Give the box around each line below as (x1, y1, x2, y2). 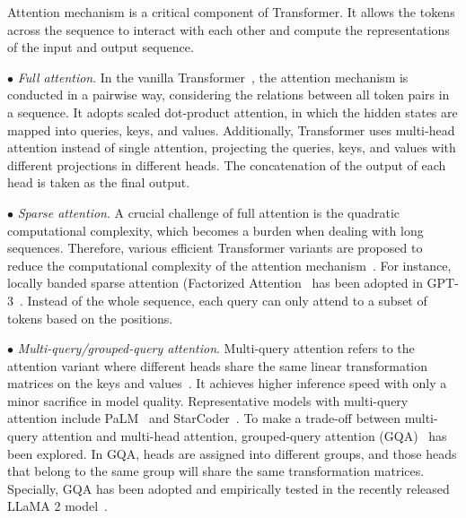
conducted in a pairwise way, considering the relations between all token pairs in (7, 85, 450, 104)
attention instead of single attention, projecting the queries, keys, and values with (7, 138, 456, 157)
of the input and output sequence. (7, 38, 194, 56)
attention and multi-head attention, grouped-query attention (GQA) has (41, 427, 447, 445)
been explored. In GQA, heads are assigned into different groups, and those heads (7, 444, 457, 462)
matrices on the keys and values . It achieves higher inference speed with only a (7, 374, 447, 393)
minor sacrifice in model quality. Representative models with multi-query (7, 391, 409, 410)
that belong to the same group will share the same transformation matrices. (7, 462, 425, 480)
